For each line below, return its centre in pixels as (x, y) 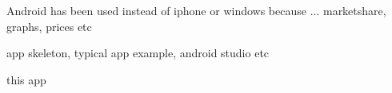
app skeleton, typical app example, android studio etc (138, 53)
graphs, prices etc (49, 26)
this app (26, 79)
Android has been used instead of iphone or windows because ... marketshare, (196, 10)
